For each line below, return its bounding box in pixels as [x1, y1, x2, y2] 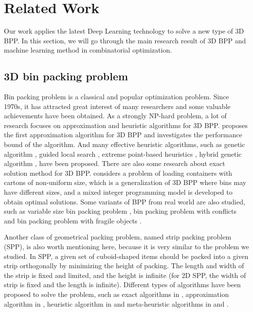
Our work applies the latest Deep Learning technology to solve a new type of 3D [4, 26, 244, 36]
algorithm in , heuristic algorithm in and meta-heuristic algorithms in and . [4, 298, 229, 309]
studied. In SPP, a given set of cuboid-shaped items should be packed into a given [4, 251, 249, 261]
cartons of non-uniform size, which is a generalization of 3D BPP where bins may [4, 177, 247, 187]
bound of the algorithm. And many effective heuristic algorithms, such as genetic [4, 139, 245, 149]
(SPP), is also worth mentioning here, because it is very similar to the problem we [4, 241, 249, 252]
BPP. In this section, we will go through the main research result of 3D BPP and [4, 35, 246, 45]
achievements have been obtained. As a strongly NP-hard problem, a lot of [4, 110, 227, 121]
